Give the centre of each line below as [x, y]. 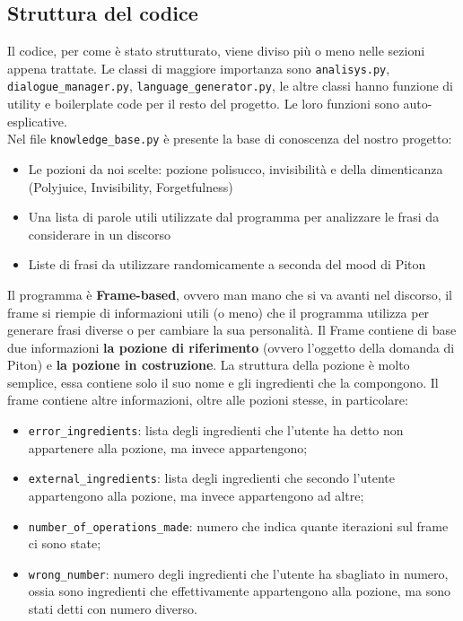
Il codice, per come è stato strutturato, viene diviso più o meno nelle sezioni [216, 51]
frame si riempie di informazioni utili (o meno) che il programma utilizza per [218, 312]
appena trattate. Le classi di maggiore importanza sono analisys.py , [199, 68]
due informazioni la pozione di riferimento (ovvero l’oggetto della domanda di [231, 347]
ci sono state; [65, 543]
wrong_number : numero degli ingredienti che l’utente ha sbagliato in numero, [238, 573]
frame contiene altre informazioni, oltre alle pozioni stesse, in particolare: [208, 400]
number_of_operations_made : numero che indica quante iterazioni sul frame [238, 525]
